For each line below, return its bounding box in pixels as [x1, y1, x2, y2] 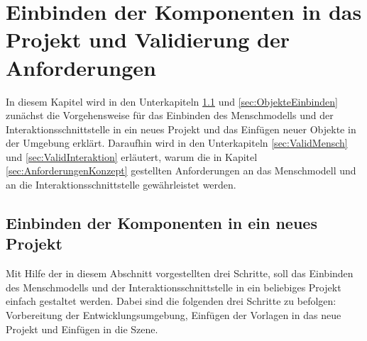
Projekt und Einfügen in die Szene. [6, 321, 158, 336]
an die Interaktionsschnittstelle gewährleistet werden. [6, 177, 236, 192]
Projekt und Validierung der [6, 25, 290, 54]
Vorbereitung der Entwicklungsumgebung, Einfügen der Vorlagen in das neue [6, 308, 341, 323]
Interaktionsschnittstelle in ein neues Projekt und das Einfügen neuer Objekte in [6, 121, 356, 136]
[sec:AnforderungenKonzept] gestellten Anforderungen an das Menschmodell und [6, 163, 356, 178]
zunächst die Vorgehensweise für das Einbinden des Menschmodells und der [6, 108, 334, 123]
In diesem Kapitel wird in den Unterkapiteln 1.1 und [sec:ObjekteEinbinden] [6, 94, 338, 108]
